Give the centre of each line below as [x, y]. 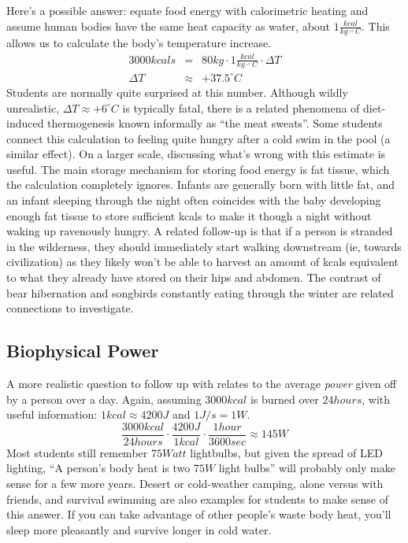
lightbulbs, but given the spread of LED [286, 452]
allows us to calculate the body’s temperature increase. [139, 43]
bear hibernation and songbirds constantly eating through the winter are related [200, 292]
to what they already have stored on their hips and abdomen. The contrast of [194, 277]
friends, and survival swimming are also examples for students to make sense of [197, 499]
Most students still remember [77, 452]
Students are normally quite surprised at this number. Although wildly [177, 92]
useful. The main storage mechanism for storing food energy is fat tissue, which [198, 169]
